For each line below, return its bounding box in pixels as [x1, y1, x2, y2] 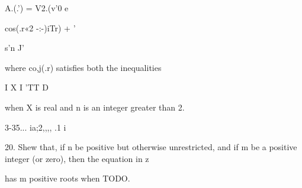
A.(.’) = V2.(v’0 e [5, 2, 69, 14]
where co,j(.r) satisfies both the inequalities [5, 61, 162, 73]
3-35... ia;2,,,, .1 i [5, 121, 66, 133]
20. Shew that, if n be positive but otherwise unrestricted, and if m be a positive [5, 141, 297, 153]
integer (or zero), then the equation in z [5, 152, 149, 164]
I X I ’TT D [5, 81, 49, 93]
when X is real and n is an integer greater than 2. [5, 101, 185, 113]
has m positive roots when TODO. [5, 172, 130, 184]
